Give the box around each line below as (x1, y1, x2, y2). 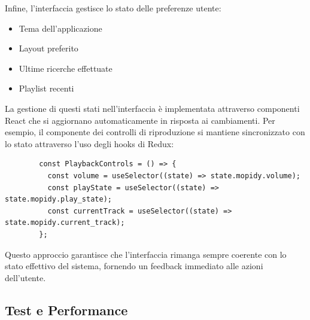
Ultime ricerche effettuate (19, 62, 113, 74)
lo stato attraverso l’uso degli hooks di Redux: (5, 137, 174, 150)
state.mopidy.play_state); (5, 195, 112, 204)
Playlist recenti (19, 82, 74, 95)
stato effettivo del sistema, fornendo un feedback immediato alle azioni (5, 260, 263, 272)
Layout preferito (19, 42, 78, 54)
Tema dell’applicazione (19, 22, 102, 34)
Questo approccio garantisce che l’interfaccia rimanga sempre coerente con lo (5, 248, 287, 260)
